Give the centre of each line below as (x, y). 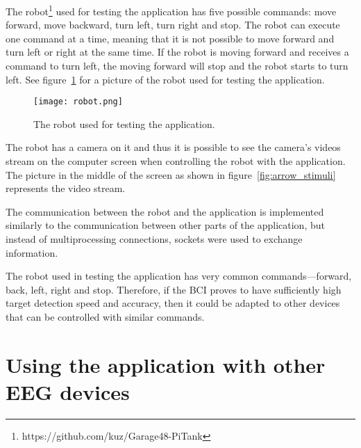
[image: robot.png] (78, 102)
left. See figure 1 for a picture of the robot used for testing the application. (165, 79)
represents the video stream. (66, 188)
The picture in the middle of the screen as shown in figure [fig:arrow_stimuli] (171, 174)
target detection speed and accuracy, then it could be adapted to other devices (173, 303)
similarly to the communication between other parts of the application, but (165, 225)
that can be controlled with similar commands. (105, 317)
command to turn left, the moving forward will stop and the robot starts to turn (177, 66)
